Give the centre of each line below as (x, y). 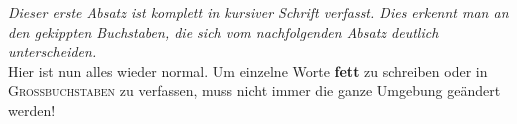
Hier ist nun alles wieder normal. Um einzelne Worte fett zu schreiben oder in (248, 70)
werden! (32, 109)
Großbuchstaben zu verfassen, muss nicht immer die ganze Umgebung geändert (254, 90)
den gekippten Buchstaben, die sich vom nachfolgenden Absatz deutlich (223, 31)
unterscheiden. (52, 51)
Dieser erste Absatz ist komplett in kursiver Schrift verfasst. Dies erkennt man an (258, 12)
